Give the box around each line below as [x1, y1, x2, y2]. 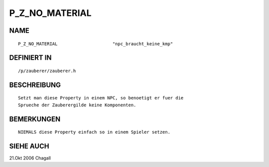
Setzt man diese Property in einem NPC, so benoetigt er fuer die [18, 95, 184, 101]
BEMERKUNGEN [9, 115, 61, 123]
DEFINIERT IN [9, 54, 52, 62]
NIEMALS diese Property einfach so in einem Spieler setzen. [18, 129, 170, 135]
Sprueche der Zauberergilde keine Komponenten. [18, 102, 136, 108]
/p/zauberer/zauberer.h [18, 68, 76, 74]
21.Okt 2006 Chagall [9, 155, 51, 161]
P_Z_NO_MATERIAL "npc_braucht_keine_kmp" [18, 41, 173, 47]
